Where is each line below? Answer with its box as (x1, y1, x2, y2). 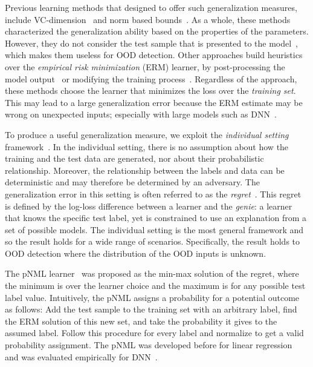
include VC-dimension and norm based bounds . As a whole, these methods (5, 13, 291, 25)
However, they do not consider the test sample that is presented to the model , (5, 36, 298, 49)
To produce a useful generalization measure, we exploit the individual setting (5, 128, 289, 141)
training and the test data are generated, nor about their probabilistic (5, 152, 264, 165)
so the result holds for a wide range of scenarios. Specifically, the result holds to (5, 235, 300, 248)
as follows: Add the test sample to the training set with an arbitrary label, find (5, 303, 297, 316)
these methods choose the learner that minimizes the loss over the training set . (5, 84, 296, 97)
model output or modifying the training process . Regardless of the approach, (5, 72, 297, 85)
